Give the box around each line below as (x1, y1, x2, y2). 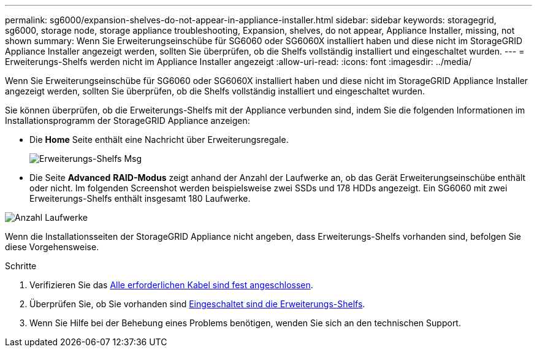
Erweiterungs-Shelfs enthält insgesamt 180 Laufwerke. (29, 193, 251, 204)
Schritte (5, 261, 37, 271)
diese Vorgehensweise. (5, 242, 99, 252)
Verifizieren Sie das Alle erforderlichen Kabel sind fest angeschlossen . (29, 280, 313, 290)
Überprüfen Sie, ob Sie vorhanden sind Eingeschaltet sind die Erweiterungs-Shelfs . (29, 299, 365, 309)
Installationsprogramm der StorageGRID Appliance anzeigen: (5, 115, 250, 126)
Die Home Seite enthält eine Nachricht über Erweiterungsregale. (29, 134, 289, 145)
